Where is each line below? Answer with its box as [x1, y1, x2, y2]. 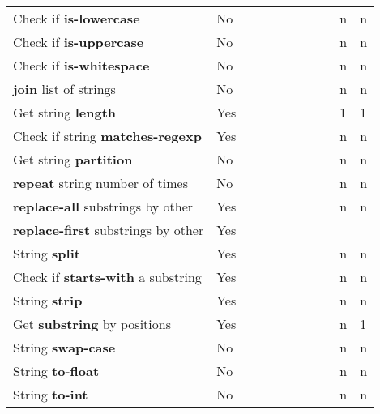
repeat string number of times [13, 173, 188, 192]
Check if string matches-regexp [13, 126, 202, 145]
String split [13, 244, 80, 262]
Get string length [13, 103, 117, 122]
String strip [13, 291, 83, 309]
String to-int [13, 385, 88, 403]
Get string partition [13, 150, 133, 169]
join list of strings [13, 79, 116, 98]
